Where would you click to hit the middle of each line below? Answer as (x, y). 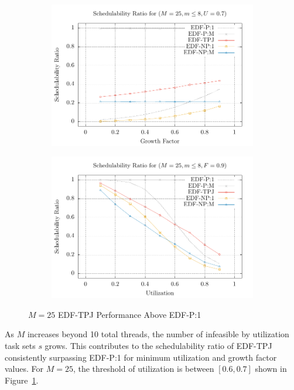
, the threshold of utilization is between (143, 369)
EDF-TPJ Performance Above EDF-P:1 (129, 314)
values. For (24, 369)
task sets (20, 345)
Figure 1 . (22, 380)
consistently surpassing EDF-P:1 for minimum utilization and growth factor (141, 357)
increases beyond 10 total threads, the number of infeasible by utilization (158, 334)
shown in (271, 369)
